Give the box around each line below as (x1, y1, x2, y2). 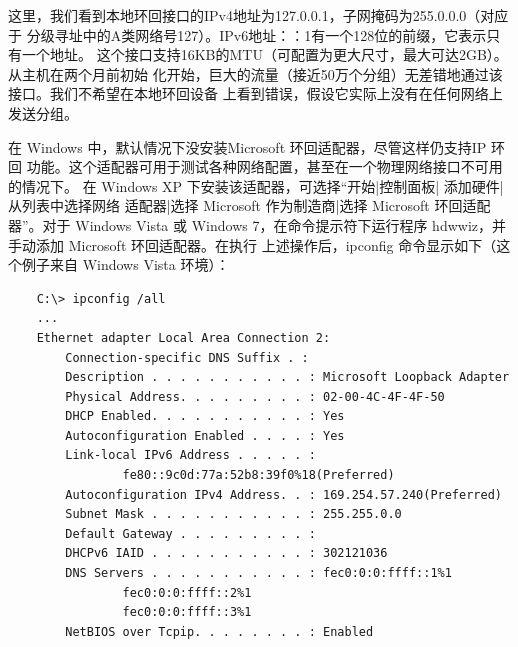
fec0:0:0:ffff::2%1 (122, 585, 252, 600)
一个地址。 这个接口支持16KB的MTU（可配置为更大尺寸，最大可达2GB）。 (21, 44, 508, 65)
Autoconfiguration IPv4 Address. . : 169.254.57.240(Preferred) (65, 487, 502, 502)
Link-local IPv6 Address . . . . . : (65, 448, 316, 463)
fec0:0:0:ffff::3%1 (122, 605, 252, 620)
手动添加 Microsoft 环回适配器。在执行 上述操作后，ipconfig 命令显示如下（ (8, 234, 497, 255)
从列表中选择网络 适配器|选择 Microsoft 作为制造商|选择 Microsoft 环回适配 (8, 195, 491, 216)
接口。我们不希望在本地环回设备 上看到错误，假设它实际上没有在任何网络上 (8, 83, 503, 104)
